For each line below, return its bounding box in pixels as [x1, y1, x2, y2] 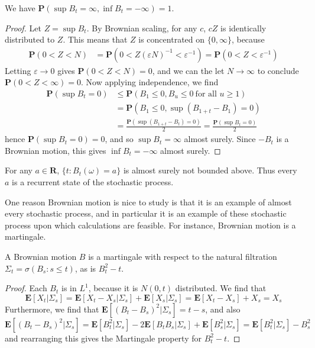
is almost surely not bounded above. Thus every [123, 164, 297, 176]
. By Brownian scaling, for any [86, 21, 197, 34]
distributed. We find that [175, 282, 267, 294]
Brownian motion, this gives [5, 144, 106, 156]
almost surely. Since [184, 133, 256, 145]
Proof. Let [5, 21, 41, 34]
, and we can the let [152, 64, 225, 76]
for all [195, 90, 217, 99]
